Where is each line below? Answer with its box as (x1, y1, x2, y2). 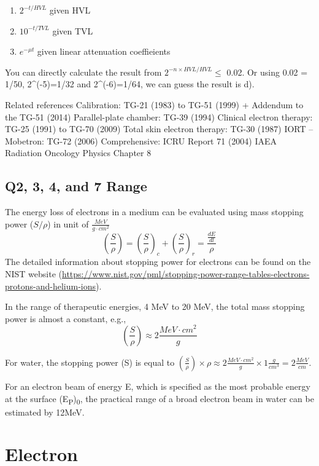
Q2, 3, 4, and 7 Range (5, 176, 147, 195)
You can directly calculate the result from (5, 65, 162, 78)
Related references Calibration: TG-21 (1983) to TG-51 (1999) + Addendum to (5, 98, 304, 111)
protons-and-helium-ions (5, 279, 96, 292)
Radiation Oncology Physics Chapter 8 (5, 146, 152, 159)
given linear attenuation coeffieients (37, 45, 171, 58)
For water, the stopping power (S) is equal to (5, 355, 175, 368)
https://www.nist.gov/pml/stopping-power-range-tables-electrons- (62, 267, 310, 280)
